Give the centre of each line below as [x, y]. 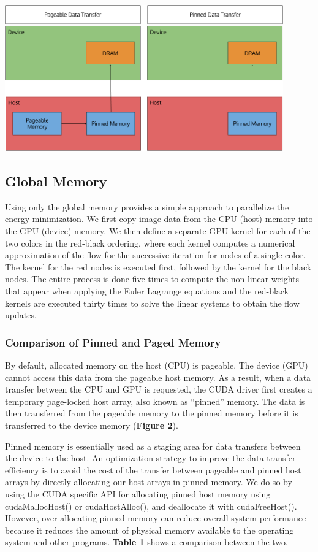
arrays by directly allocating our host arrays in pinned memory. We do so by [149, 482]
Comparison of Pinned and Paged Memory [113, 342]
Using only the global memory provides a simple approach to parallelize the [147, 206]
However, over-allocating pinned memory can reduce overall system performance [156, 518]
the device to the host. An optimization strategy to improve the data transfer [150, 458]
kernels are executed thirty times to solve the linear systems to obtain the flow [152, 303]
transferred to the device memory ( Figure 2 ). [92, 425]
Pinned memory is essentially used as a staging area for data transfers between [153, 446]
